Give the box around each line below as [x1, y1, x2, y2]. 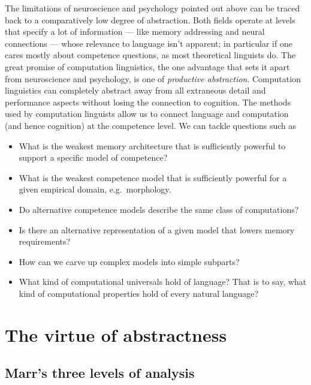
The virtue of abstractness [5, 322, 227, 347]
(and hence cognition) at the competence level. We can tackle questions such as [5, 119, 296, 131]
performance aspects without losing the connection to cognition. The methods [5, 95, 291, 108]
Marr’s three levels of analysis [5, 363, 195, 382]
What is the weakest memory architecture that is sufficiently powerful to [19, 139, 286, 152]
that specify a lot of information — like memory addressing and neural [5, 25, 265, 38]
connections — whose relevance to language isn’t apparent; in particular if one [5, 37, 292, 49]
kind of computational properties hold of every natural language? [19, 287, 259, 299]
